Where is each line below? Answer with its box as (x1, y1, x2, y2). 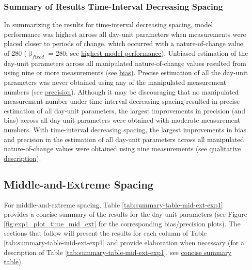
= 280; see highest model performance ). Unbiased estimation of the (48, 48, 248, 58)
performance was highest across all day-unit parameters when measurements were (4, 29, 246, 39)
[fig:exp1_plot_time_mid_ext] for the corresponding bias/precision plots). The (4, 218, 241, 228)
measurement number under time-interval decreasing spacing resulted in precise (4, 96, 240, 106)
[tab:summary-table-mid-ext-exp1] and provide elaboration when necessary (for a (4, 237, 244, 247)
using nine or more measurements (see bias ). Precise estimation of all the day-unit (4, 67, 248, 78)
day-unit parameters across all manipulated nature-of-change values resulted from (4, 58, 246, 68)
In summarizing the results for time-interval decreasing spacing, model (4, 19, 213, 30)
